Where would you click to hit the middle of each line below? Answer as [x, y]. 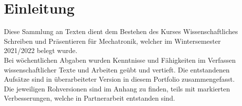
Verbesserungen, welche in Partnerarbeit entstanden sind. [90, 98]
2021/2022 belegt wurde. [41, 50]
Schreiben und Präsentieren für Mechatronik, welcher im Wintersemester [112, 41]
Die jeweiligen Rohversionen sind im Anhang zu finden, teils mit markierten [117, 88]
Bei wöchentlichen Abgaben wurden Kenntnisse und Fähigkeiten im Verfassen [120, 60]
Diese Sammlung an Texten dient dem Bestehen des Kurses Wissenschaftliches [121, 31]
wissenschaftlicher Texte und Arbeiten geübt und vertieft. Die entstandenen [117, 69]
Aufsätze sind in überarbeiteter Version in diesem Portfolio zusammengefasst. [119, 79]
